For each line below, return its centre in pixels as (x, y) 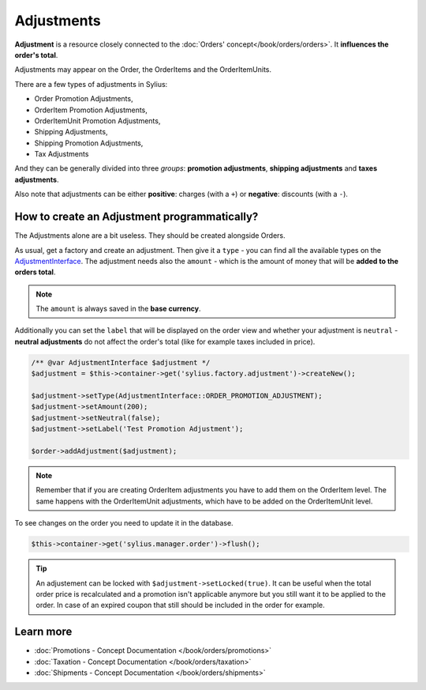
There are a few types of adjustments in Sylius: (91, 84)
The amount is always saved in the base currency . (118, 309)
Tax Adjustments (62, 154)
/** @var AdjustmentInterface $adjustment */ (121, 362)
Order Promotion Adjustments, (84, 99)
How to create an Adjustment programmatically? (136, 217)
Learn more (43, 632)
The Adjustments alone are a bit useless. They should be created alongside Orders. (150, 236)
